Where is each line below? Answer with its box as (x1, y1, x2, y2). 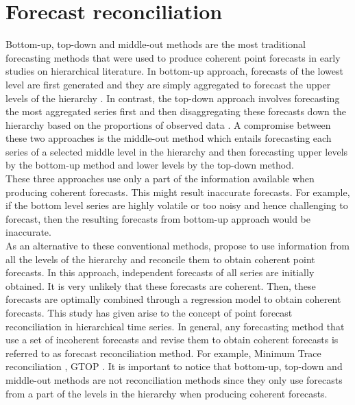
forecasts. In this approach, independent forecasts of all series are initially (5, 265, 315, 280)
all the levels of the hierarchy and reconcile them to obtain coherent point (5, 251, 315, 266)
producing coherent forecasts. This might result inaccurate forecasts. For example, (5, 184, 350, 199)
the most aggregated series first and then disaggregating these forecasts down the (5, 104, 346, 119)
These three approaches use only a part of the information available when (5, 171, 315, 186)
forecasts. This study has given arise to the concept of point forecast (5, 306, 293, 319)
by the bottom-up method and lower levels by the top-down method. (5, 158, 294, 172)
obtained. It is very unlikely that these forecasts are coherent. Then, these (5, 278, 316, 293)
